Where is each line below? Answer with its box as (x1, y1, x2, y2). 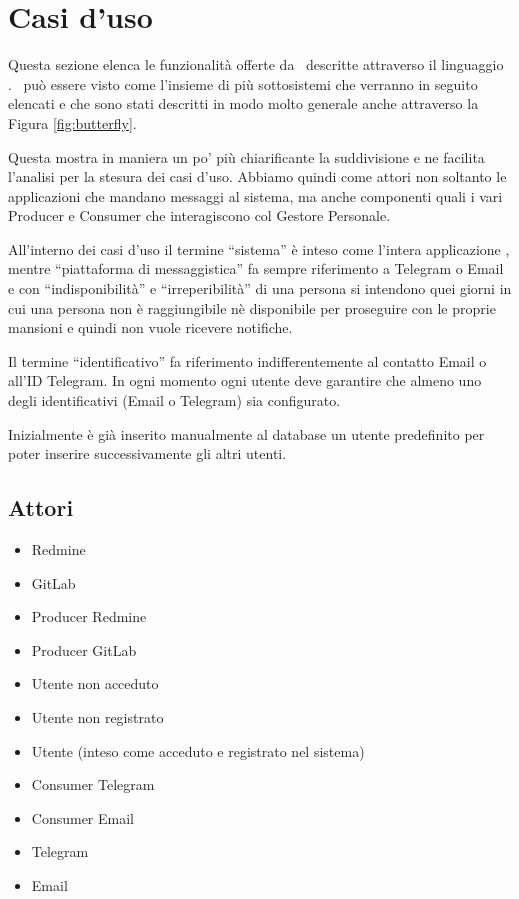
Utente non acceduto (31, 673, 159, 694)
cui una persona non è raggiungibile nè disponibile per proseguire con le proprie (8, 297, 496, 318)
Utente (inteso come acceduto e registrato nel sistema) (31, 740, 365, 761)
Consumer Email (31, 807, 134, 828)
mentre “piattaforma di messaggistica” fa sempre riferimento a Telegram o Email (8, 258, 504, 279)
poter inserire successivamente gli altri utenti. (8, 443, 287, 464)
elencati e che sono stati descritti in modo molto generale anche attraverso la (8, 93, 479, 114)
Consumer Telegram (31, 774, 155, 795)
